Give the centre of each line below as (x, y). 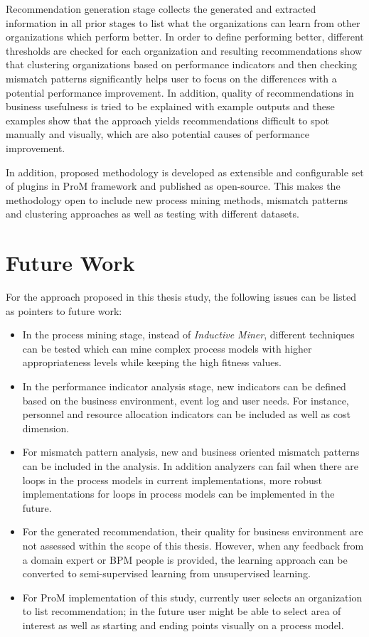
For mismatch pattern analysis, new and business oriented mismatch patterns (191, 452)
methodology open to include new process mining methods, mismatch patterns (177, 199)
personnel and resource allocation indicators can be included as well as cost (186, 414)
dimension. (46, 428)
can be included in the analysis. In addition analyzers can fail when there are (190, 465)
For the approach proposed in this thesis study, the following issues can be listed (181, 297)
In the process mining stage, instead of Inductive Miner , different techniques (188, 334)
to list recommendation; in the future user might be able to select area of (182, 611)
